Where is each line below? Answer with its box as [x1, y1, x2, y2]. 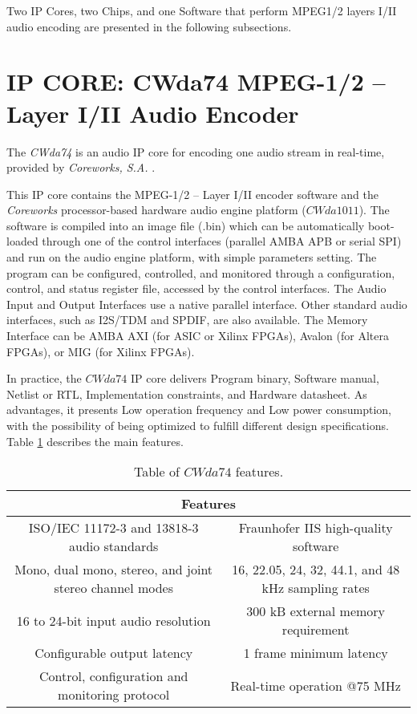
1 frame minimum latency [243, 643, 388, 663]
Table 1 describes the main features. [6, 432, 184, 449]
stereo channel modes [54, 578, 174, 598]
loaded [6, 233, 38, 249]
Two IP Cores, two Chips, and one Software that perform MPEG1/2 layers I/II [6, 2, 397, 18]
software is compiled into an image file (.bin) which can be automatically [6, 217, 365, 233]
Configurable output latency [34, 643, 193, 663]
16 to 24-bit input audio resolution [16, 611, 211, 630]
